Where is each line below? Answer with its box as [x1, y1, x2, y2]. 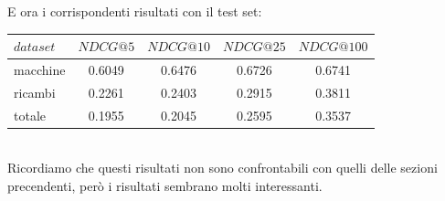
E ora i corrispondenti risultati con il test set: [7, 2, 262, 20]
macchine [14, 59, 66, 79]
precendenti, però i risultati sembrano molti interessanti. [7, 175, 323, 195]
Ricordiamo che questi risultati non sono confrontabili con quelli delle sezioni [7, 158, 438, 177]
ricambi [14, 82, 56, 101]
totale [14, 105, 46, 124]
